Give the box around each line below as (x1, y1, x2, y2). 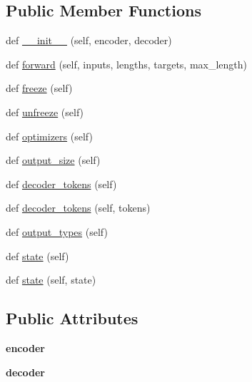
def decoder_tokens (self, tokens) (6, 200, 151, 215)
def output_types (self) (6, 224, 108, 239)
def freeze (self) (6, 81, 73, 95)
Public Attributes (6, 307, 138, 329)
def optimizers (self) (6, 128, 93, 143)
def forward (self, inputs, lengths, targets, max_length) (6, 56, 248, 71)
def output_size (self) (6, 153, 101, 167)
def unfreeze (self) (6, 104, 84, 119)
